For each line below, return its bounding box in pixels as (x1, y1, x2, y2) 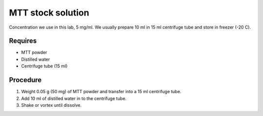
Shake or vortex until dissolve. (21, 102, 82, 108)
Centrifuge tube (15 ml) (21, 63, 68, 69)
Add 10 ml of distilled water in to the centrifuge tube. (21, 95, 127, 101)
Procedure (9, 76, 42, 84)
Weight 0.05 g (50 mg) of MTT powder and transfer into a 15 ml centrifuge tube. (21, 89, 182, 95)
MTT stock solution (9, 7, 90, 18)
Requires (9, 37, 37, 45)
